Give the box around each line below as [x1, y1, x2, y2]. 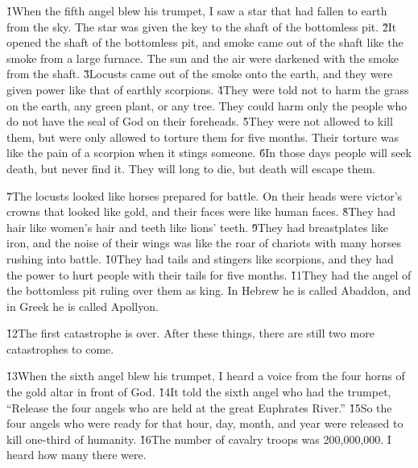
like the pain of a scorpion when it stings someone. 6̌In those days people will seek [6, 144, 412, 161]
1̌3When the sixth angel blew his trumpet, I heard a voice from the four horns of [6, 367, 405, 384]
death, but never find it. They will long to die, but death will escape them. [6, 159, 376, 176]
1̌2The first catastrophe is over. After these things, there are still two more [6, 325, 375, 342]
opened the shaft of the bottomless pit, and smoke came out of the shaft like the [6, 34, 404, 51]
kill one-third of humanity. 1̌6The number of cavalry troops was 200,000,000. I [6, 430, 391, 447]
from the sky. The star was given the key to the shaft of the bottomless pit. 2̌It [6, 18, 397, 35]
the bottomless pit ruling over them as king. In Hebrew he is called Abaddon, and [6, 282, 412, 299]
